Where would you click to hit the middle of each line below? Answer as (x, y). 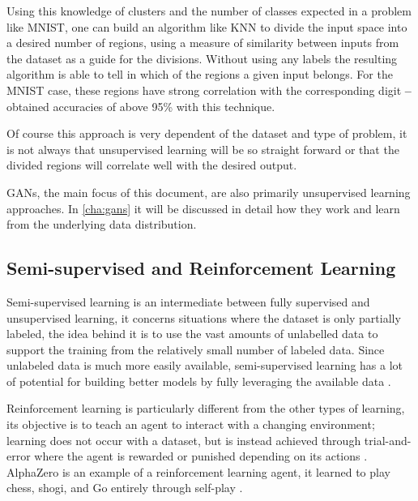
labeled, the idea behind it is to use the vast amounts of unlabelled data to (192, 334)
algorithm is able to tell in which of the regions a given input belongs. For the (200, 74)
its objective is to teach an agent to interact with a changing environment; (191, 424)
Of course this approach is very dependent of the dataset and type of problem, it (207, 133)
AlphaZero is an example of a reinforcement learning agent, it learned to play (198, 471)
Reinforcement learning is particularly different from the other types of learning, (206, 408)
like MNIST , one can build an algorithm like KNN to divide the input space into (207, 26)
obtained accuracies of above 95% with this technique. (141, 106)
